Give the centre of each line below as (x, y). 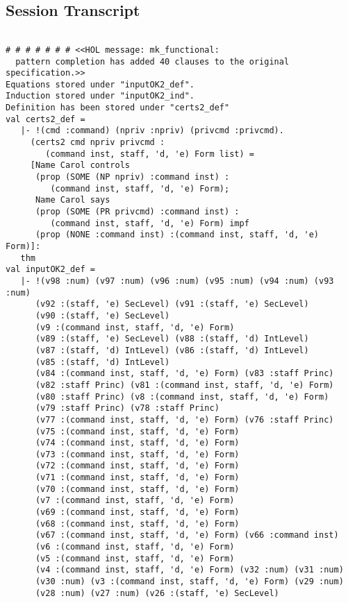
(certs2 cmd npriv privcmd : (98, 143)
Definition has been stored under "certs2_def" (118, 108)
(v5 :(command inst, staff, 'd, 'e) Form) (135, 558)
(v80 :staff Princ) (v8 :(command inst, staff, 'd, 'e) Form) (182, 397)
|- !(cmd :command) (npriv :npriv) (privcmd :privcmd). (152, 131)
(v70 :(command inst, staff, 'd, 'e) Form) (137, 489)
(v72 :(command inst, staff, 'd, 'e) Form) (137, 466)
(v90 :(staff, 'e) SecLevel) (102, 315)
